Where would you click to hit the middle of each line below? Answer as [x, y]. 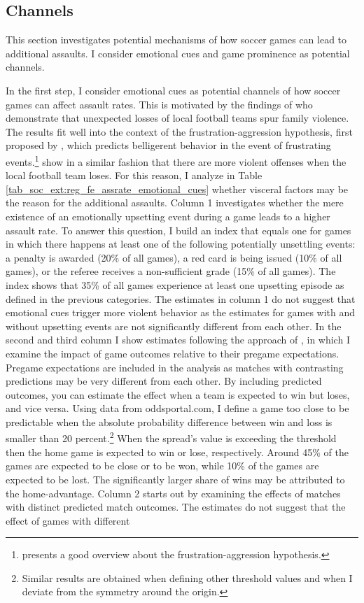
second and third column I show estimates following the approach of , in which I [178, 340]
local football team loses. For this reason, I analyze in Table [134, 175]
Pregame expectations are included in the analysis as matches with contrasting [175, 367]
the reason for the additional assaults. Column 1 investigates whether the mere [175, 203]
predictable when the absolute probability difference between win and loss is [169, 421]
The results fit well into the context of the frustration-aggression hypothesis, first [179, 131]
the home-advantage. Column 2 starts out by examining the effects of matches [173, 493]
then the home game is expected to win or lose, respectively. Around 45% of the [177, 452]
